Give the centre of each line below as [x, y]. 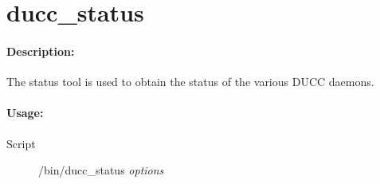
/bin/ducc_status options [101, 170]
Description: [41, 51]
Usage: [25, 113]
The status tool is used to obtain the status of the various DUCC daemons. [190, 82]
